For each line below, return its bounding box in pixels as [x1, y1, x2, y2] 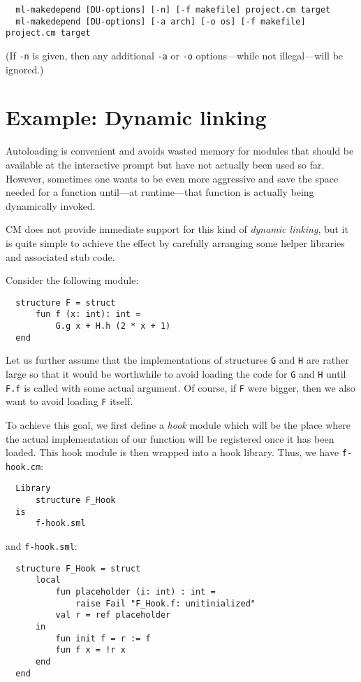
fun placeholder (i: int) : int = [55, 587, 216, 597]
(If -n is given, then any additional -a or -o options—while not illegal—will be [6, 48, 344, 62]
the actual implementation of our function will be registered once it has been [6, 431, 334, 446]
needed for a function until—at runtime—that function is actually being [6, 185, 314, 199]
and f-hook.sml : [6, 539, 78, 553]
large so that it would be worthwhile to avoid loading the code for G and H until [6, 366, 346, 381]
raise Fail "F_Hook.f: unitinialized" [75, 598, 256, 609]
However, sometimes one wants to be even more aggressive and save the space [6, 171, 339, 185]
